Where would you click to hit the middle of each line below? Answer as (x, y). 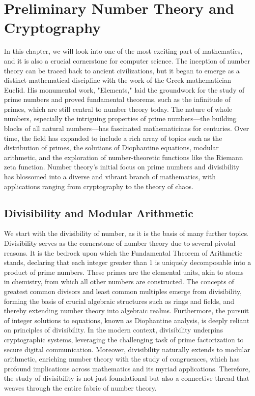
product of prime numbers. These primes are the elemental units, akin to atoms (124, 272)
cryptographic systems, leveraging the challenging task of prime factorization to (124, 339)
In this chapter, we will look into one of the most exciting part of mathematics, (123, 51)
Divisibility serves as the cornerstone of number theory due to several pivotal (120, 243)
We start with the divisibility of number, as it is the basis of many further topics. (127, 233)
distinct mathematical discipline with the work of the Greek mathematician (118, 80)
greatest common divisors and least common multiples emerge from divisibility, (123, 291)
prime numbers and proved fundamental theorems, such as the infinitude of (117, 99)
